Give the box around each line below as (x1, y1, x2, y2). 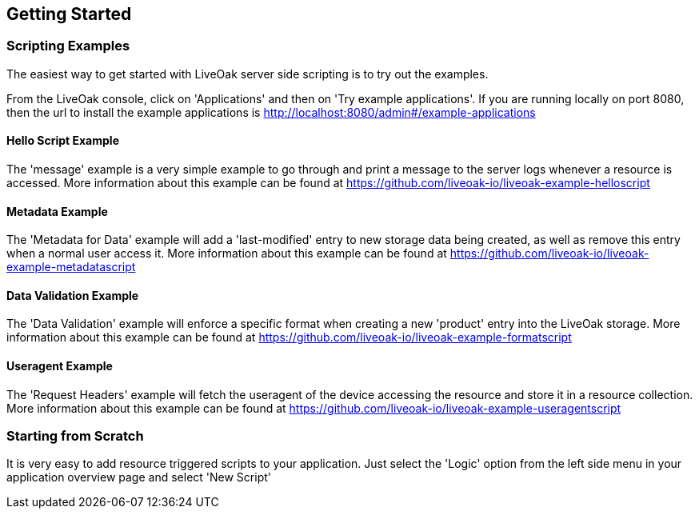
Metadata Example (6, 204, 108, 218)
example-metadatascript (6, 260, 136, 274)
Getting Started (6, 4, 132, 24)
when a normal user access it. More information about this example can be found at (6, 246, 447, 261)
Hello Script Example (6, 134, 119, 148)
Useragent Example (6, 359, 113, 373)
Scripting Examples (6, 38, 130, 54)
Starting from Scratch (6, 428, 144, 445)
